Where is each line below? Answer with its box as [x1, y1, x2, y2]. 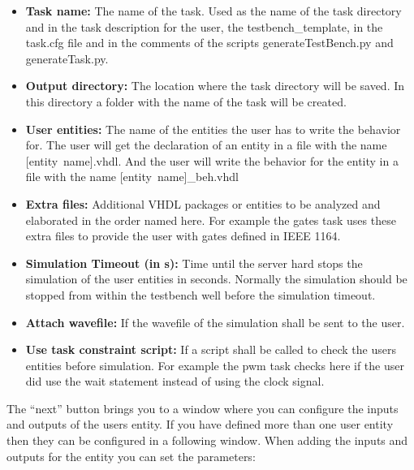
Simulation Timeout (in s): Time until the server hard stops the [25, 254, 363, 271]
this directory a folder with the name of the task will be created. [25, 93, 347, 110]
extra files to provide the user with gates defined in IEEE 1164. [25, 227, 341, 244]
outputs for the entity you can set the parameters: [6, 447, 256, 464]
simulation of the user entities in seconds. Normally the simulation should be [25, 270, 408, 287]
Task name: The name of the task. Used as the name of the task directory [25, 2, 402, 19]
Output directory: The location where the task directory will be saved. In [25, 77, 405, 94]
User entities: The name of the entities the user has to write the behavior [25, 120, 401, 137]
